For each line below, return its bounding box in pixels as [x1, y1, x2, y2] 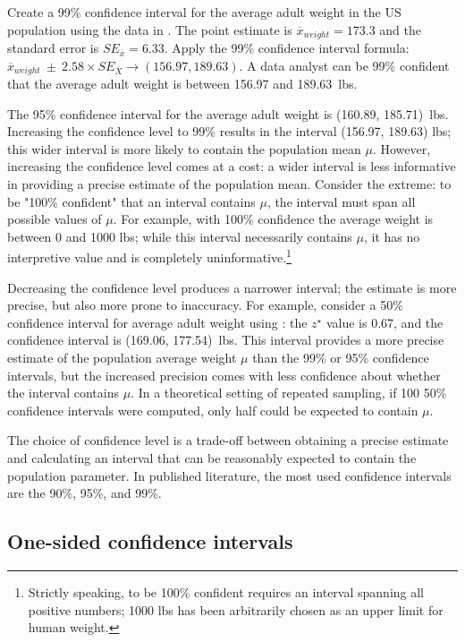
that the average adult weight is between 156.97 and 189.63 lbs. [7, 74, 358, 93]
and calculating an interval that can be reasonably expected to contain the [7, 449, 417, 467]
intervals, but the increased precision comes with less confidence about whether [7, 365, 441, 384]
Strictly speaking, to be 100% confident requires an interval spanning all [28, 583, 424, 602]
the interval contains [7, 383, 119, 402]
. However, [372, 139, 431, 158]
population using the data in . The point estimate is [7, 20, 292, 39]
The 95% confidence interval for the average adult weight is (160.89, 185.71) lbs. [7, 104, 449, 123]
